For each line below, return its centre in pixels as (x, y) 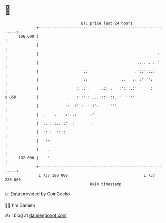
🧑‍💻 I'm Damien (20, 205)
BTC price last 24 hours (107, 23)
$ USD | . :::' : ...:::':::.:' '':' (70, 97)
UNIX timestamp (106, 184)
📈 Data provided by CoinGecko (38, 194)
